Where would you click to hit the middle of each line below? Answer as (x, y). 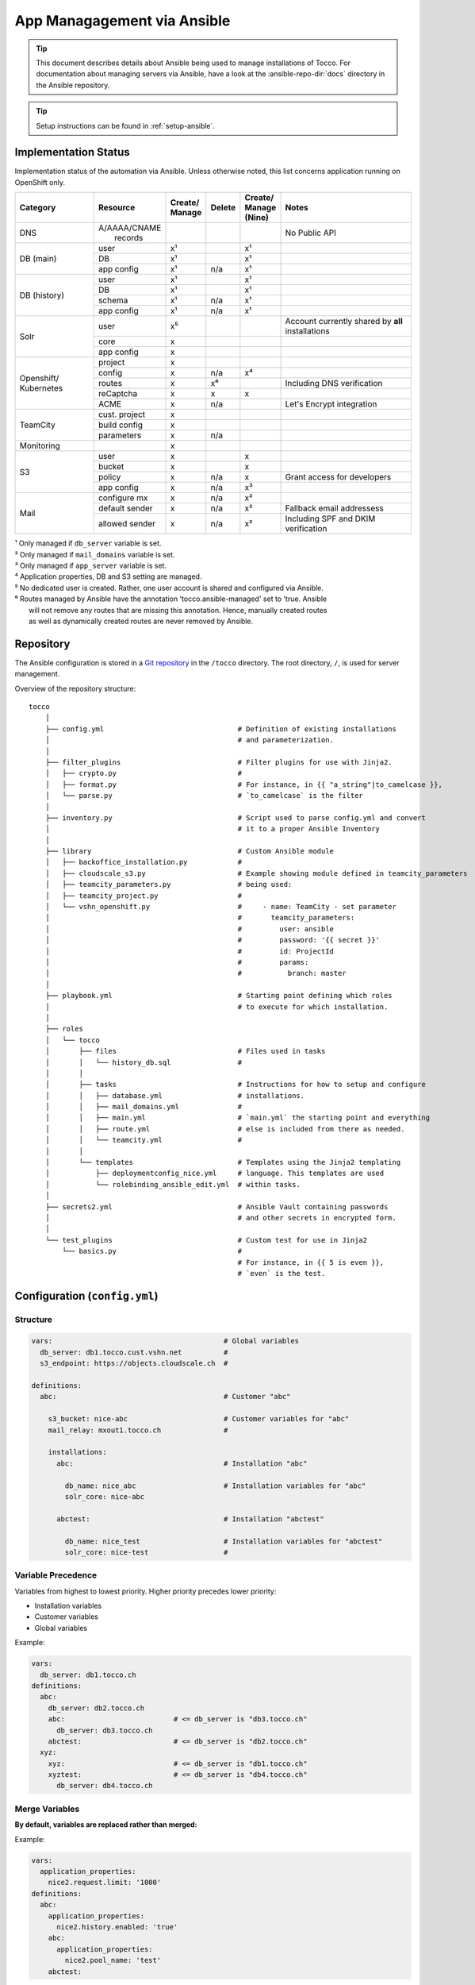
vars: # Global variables (165, 1341)
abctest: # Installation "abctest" (190, 1519)
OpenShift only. (40, 182)
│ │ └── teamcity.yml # (143, 1140)
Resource (117, 208)
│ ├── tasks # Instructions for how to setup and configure (235, 1085)
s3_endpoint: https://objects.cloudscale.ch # (134, 1363)
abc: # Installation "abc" (182, 1463)
